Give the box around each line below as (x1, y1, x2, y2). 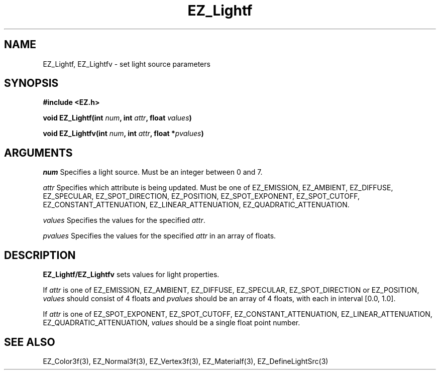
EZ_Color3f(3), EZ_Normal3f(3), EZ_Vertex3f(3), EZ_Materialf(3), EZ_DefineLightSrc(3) (43, 356, 328, 365)
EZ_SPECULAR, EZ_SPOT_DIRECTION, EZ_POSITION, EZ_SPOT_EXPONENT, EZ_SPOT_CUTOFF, (43, 192, 360, 201)
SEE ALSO (4, 335, 55, 348)
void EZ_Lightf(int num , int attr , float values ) (43, 113, 192, 122)
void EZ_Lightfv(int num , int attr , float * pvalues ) (43, 129, 204, 138)
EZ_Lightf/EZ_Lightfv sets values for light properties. (43, 270, 219, 279)
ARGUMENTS (4, 146, 73, 159)
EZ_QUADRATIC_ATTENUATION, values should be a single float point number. (43, 318, 300, 327)
